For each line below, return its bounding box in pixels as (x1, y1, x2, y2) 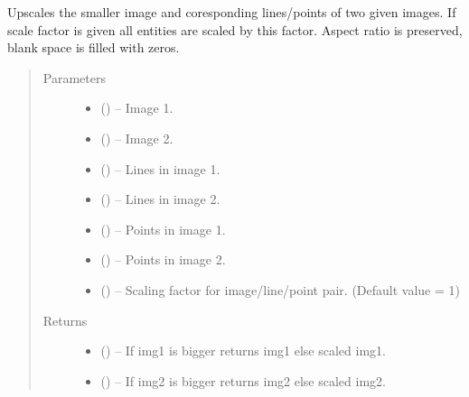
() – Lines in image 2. (100, 189, 220, 208)
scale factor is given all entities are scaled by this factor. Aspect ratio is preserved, (7, 20, 463, 39)
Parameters (42, 68, 106, 87)
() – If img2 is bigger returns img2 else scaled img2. (100, 371, 386, 390)
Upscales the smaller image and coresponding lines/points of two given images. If (7, 3, 456, 21)
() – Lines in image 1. (100, 159, 220, 178)
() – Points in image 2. (100, 250, 226, 269)
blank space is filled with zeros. (7, 38, 180, 57)
